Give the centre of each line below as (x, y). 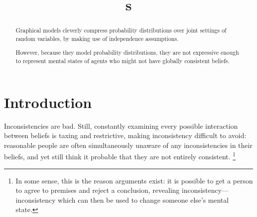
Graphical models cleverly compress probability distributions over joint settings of (121, 30)
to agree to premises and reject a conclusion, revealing (98, 190)
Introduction (48, 102)
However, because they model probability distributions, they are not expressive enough (127, 53)
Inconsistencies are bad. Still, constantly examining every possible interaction (121, 126)
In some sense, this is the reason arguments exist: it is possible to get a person (134, 180)
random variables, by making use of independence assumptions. (97, 38)
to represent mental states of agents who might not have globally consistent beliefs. (123, 61)
